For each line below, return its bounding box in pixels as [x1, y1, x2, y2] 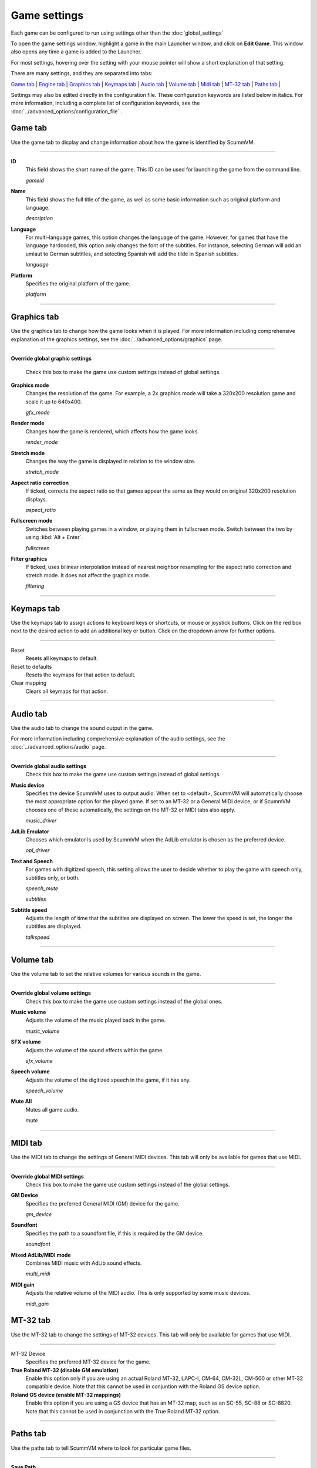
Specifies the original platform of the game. [25, 280, 131, 287]
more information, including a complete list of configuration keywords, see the [11, 100, 200, 107]
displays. [25, 496, 48, 503]
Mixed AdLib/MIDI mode [11, 1251, 71, 1258]
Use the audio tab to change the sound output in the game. [11, 724, 154, 731]
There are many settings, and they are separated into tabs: [11, 70, 153, 77]
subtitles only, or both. [25, 874, 80, 881]
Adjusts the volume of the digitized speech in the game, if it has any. [25, 1076, 191, 1083]
